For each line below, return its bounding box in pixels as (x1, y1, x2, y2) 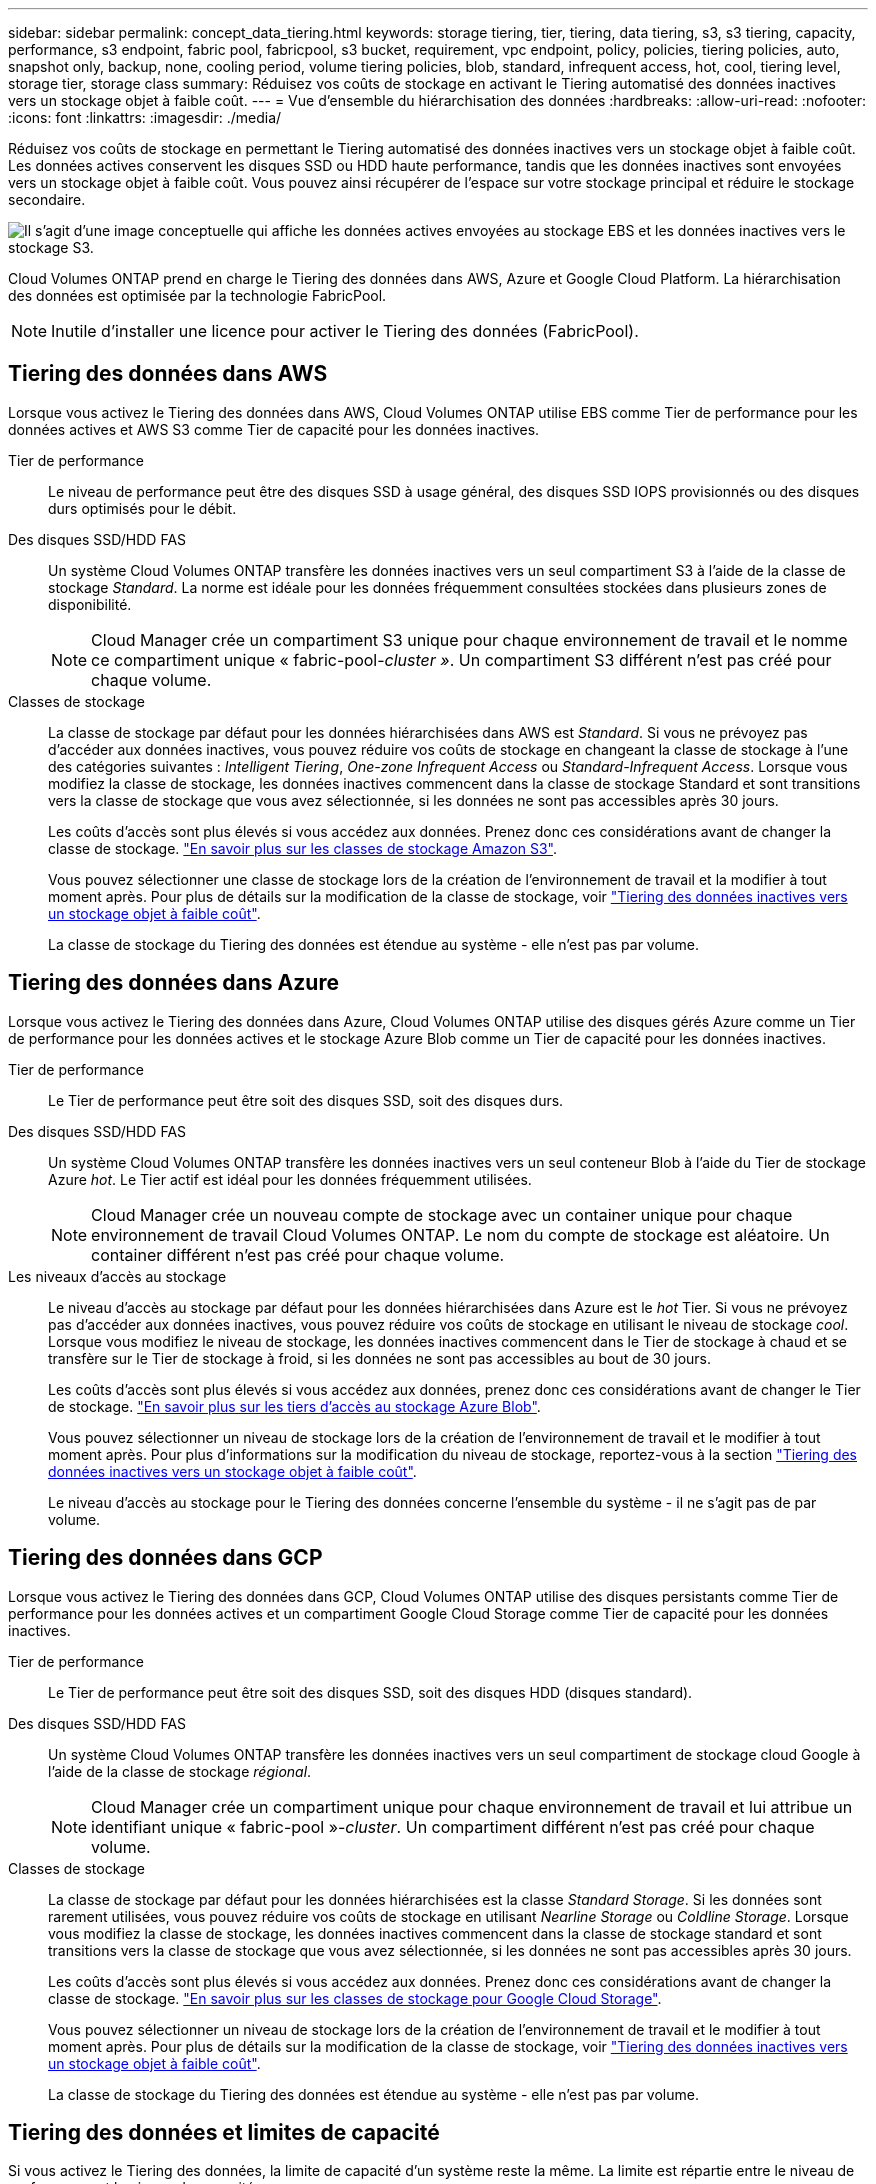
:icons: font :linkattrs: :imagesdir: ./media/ (8, 109, 282, 126)
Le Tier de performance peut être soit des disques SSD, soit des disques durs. (48, 1091, 564, 1109)
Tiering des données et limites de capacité (8, 2119, 440, 2145)
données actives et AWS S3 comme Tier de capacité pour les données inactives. (8, 420, 540, 438)
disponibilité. (48, 595, 132, 613)
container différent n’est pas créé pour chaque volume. (91, 1244, 505, 1265)
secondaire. (8, 191, 86, 208)
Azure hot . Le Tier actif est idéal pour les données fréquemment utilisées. (48, 1170, 532, 1188)
